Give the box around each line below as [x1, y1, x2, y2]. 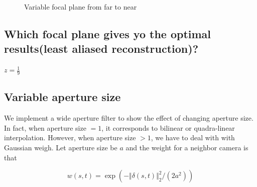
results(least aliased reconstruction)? [4, 41, 199, 56]
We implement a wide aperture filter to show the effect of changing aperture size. [4, 113, 253, 123]
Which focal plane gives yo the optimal [4, 26, 211, 41]
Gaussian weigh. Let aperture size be [4, 142, 117, 152]
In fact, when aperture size [4, 122, 86, 133]
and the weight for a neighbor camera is [125, 142, 248, 152]
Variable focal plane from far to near [24, 2, 137, 12]
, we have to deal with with [151, 132, 235, 143]
